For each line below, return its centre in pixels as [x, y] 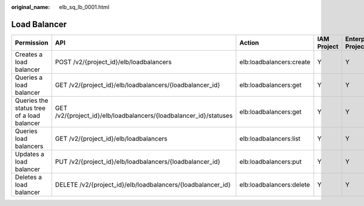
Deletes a [29, 177]
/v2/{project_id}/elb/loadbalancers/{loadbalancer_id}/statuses [144, 115]
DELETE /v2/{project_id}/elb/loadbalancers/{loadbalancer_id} [143, 184]
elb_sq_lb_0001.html [84, 7]
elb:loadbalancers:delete [275, 184]
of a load [28, 115]
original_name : [31, 7]
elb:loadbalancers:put [271, 161]
